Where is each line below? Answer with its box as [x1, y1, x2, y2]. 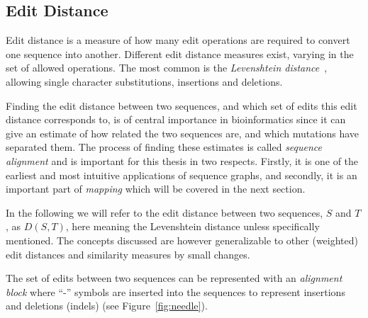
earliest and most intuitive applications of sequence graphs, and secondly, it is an [6, 167, 357, 182]
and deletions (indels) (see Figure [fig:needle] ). [6, 298, 208, 313]
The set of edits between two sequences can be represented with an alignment [6, 271, 342, 285]
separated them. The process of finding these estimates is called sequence [6, 140, 323, 154]
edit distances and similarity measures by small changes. [6, 246, 250, 261]
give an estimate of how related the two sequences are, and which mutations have [6, 125, 359, 140]
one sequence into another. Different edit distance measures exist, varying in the [6, 46, 354, 61]
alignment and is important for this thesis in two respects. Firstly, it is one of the [6, 153, 359, 168]
